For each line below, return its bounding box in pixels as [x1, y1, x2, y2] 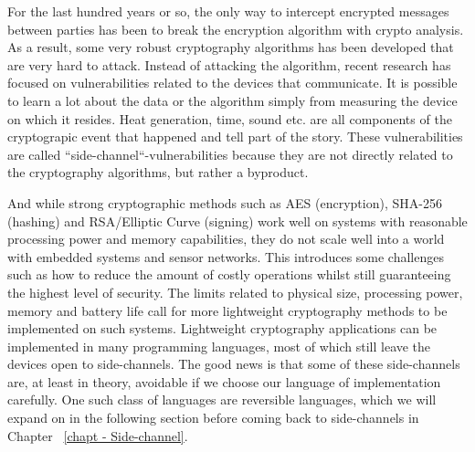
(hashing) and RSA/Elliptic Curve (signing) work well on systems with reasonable [7, 211, 468, 230]
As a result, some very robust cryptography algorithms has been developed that [7, 37, 454, 57]
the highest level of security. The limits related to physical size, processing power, [7, 282, 463, 301]
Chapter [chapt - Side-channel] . [7, 426, 188, 445]
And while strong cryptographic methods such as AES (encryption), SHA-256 [7, 193, 442, 212]
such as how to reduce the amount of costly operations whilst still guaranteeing [7, 265, 451, 284]
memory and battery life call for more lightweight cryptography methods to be [7, 300, 448, 320]
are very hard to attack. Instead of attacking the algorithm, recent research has [7, 55, 451, 74]
